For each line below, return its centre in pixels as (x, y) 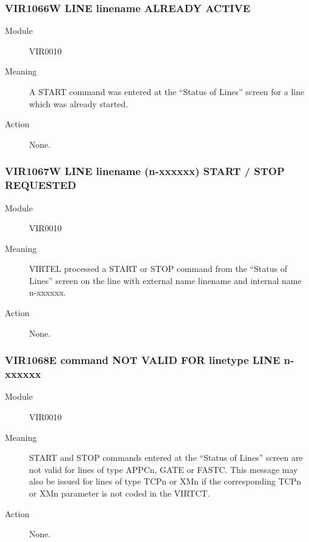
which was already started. (79, 103)
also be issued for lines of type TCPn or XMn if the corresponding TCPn (165, 481)
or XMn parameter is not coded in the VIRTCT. (120, 493)
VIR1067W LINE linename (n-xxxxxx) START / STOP (145, 171)
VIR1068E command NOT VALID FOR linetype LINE (143, 360)
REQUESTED (41, 185)
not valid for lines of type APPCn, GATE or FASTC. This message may (164, 469)
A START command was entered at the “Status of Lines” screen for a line (167, 91)
